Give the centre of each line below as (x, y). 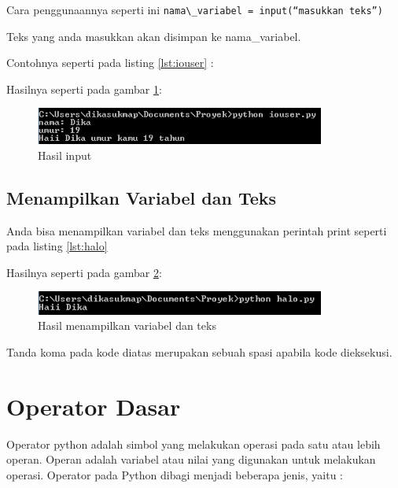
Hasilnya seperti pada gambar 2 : (84, 272)
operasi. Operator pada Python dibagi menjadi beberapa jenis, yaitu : (175, 474)
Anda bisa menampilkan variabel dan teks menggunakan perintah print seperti (197, 230)
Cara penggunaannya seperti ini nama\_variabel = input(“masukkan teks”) (195, 9)
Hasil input (65, 155)
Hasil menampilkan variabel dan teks (127, 325)
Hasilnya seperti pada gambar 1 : (84, 89)
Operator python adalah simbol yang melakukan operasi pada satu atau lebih (193, 444)
